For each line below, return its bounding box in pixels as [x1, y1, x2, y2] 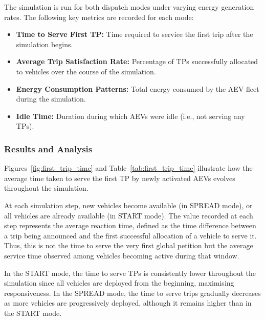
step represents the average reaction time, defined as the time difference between [4, 220, 256, 231]
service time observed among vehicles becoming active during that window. [4, 250, 239, 261]
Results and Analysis [4, 142, 93, 155]
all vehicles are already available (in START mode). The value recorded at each [4, 210, 253, 221]
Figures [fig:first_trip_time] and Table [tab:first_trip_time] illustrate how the [4, 163, 253, 173]
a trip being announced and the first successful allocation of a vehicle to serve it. [4, 230, 257, 241]
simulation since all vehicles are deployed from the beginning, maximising [4, 277, 234, 288]
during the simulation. [16, 93, 86, 104]
